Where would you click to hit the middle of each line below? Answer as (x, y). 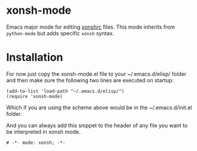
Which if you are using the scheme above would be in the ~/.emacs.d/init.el (99, 107)
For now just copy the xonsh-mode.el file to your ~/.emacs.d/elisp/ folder (96, 74)
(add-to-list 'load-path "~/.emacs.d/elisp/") (65, 91)
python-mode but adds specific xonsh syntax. (60, 33)
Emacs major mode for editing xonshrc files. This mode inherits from (91, 27)
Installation (35, 58)
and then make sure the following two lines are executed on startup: (90, 80)
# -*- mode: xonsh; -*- (36, 143)
